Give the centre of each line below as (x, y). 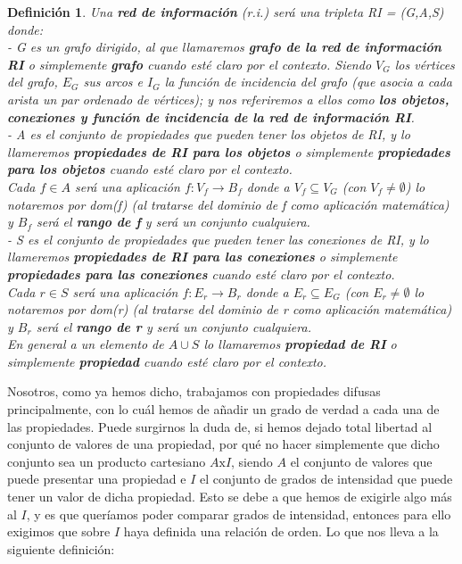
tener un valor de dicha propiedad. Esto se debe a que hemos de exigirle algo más (230, 497)
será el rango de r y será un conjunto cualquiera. (173, 326)
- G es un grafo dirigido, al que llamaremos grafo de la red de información (224, 47)
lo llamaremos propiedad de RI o (300, 344)
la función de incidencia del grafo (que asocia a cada (308, 82)
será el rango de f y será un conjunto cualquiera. (173, 222)
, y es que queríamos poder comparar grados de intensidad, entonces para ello (239, 514)
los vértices (425, 64)
